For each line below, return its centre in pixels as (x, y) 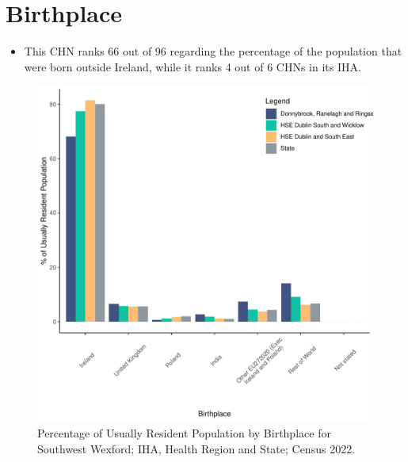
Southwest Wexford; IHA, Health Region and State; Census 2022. (196, 448)
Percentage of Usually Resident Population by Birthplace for (184, 432)
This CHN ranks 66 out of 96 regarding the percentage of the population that (213, 51)
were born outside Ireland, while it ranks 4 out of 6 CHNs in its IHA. (193, 66)
